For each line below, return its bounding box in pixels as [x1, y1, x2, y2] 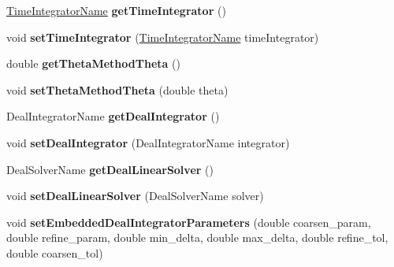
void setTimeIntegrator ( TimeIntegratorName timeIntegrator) [6, 28, 319, 45]
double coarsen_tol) [6, 244, 103, 261]
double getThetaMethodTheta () [6, 55, 180, 72]
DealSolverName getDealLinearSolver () [6, 161, 214, 177]
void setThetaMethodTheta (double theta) [6, 81, 229, 98]
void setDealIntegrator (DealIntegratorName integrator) [6, 134, 290, 150]
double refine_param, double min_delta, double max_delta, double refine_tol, [6, 229, 388, 246]
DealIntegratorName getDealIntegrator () [6, 108, 220, 124]
